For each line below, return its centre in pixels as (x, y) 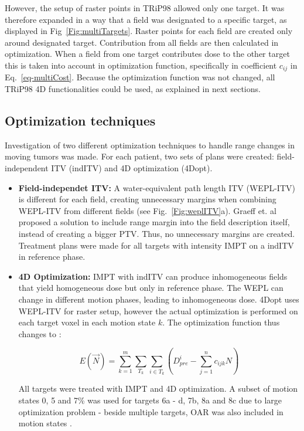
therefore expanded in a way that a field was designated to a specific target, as (146, 19)
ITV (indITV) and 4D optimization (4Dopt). (132, 168)
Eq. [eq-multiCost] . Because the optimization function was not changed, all (140, 77)
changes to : (40, 333)
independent (27, 168)
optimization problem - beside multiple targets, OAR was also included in (151, 411)
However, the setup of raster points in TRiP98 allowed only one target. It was (145, 8)
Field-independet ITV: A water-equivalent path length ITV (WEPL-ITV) (157, 187)
